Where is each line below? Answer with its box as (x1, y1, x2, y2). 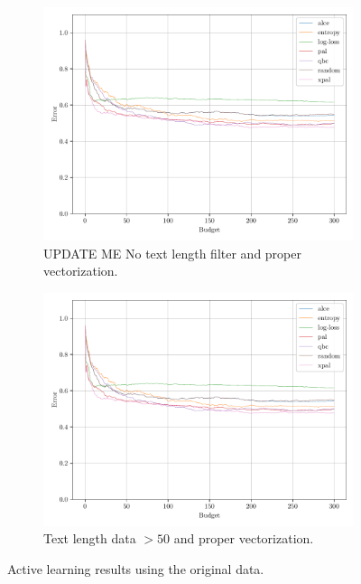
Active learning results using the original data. (7, 559, 264, 578)
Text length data (43, 529, 136, 548)
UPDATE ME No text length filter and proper (43, 243, 301, 262)
